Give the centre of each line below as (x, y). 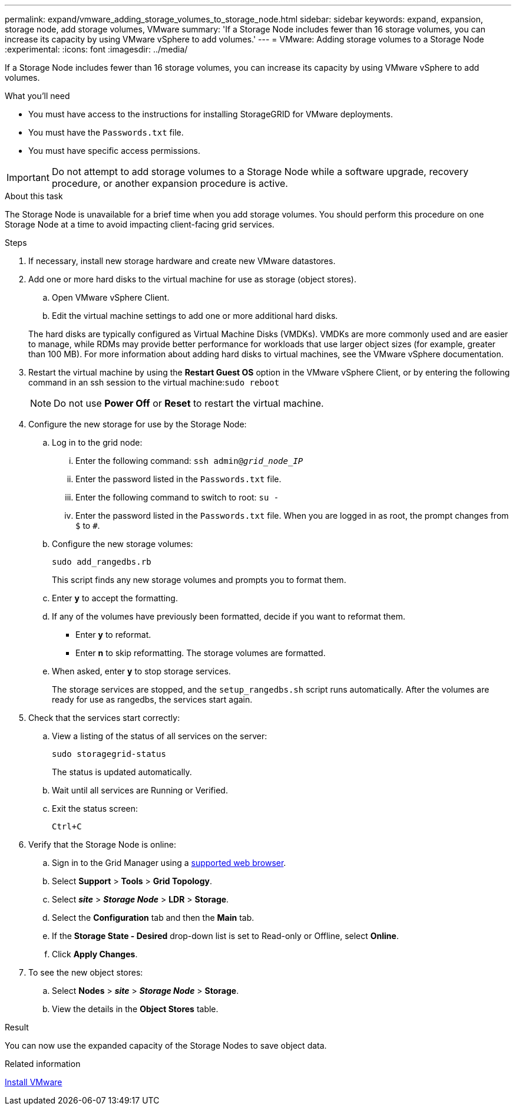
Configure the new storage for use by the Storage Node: (138, 424)
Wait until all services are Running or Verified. (140, 790)
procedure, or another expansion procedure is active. (170, 183)
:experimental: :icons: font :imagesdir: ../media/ (96, 49)
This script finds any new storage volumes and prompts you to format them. (199, 580)
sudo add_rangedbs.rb (102, 562)
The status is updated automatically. (122, 772)
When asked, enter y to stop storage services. (141, 671)
